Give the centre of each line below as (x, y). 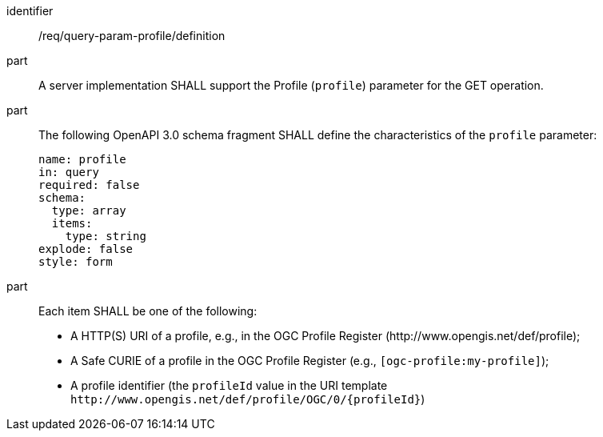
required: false (89, 185)
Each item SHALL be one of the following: (148, 311)
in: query (69, 172)
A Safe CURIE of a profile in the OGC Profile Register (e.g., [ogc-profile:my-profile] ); (310, 361)
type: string (106, 236)
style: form (76, 262)
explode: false (86, 249)
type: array (89, 210)
